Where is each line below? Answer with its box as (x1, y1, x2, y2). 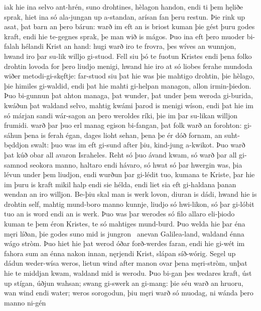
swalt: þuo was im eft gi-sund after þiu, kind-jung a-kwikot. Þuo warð (31, 139, 245, 150)
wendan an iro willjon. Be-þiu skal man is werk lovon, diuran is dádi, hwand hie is (4, 189, 257, 199)
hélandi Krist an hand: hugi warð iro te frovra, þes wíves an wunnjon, (21, 41, 236, 51)
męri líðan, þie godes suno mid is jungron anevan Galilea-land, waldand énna (4, 228, 244, 239)
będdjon (4, 139, 29, 150)
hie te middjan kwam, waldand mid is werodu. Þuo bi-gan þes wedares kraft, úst (4, 268, 252, 278)
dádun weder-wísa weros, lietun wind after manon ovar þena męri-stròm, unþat (4, 258, 247, 268)
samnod (4, 159, 28, 170)
